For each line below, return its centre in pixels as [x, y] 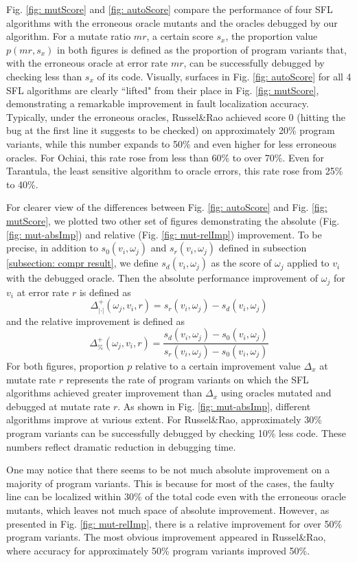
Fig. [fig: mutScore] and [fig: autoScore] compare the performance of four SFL [170, 9]
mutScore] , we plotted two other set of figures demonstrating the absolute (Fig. [173, 220]
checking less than [44, 76]
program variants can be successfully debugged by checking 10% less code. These [176, 433]
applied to [308, 263]
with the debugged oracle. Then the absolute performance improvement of [162, 278]
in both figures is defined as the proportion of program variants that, [202, 49]
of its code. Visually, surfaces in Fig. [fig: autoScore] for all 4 [224, 76]
